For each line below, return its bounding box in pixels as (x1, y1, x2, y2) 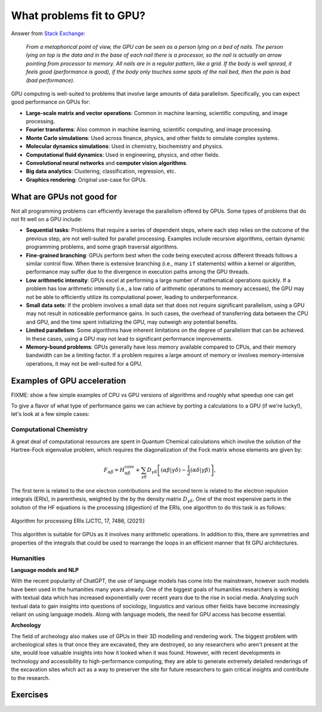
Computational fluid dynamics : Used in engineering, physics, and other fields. (26, 151, 220, 158)
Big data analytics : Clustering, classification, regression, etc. (26, 167, 176, 175)
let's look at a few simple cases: (11, 411, 89, 418)
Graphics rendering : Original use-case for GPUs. (26, 176, 147, 183)
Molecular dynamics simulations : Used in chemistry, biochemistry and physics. (26, 143, 224, 150)
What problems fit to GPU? (11, 9, 145, 22)
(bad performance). (26, 76, 75, 83)
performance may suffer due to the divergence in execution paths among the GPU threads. (26, 268, 250, 275)
